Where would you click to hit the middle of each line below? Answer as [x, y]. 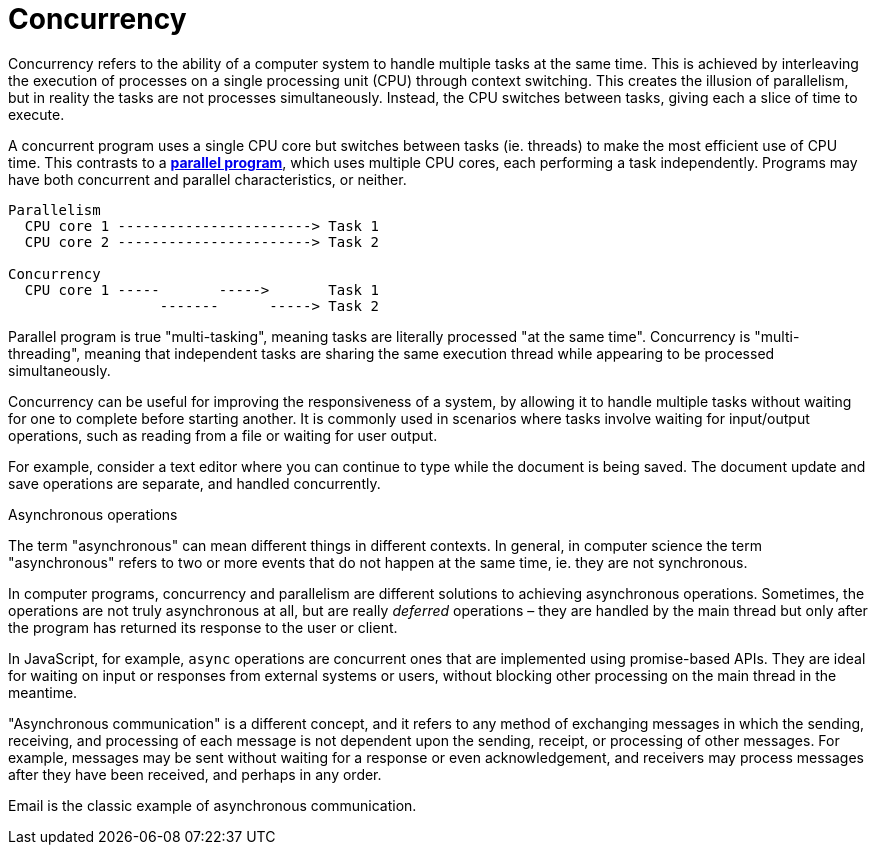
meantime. [43, 692]
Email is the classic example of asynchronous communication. [212, 805]
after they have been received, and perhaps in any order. [195, 774]
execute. [36, 114]
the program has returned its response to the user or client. [203, 627]
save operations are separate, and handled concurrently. [194, 483]
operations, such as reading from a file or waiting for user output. [223, 435]
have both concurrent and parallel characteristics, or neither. [207, 179]
